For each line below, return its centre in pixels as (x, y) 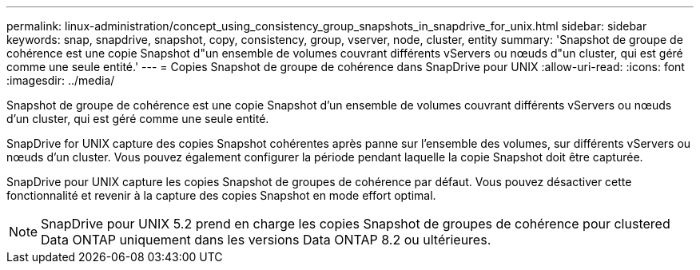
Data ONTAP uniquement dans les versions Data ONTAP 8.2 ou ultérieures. (266, 240)
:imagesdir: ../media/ (61, 80)
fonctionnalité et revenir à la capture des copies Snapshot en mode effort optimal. (221, 195)
